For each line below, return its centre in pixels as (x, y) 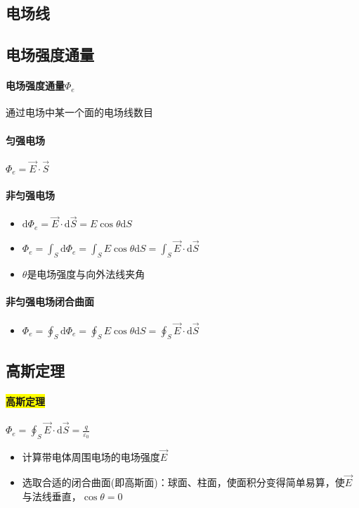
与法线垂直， (52, 496)
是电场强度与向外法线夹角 (86, 273)
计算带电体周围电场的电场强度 (91, 457)
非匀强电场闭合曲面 (50, 301)
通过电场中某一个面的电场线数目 (79, 112)
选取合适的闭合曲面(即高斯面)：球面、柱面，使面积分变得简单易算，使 (183, 482)
